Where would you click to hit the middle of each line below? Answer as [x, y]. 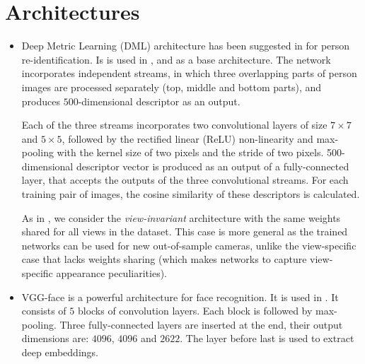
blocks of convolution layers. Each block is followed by [195, 311]
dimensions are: [55, 338]
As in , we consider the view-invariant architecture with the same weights [181, 217]
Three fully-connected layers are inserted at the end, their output [201, 324]
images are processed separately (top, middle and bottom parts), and [172, 87]
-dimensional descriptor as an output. [159, 101]
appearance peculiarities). [111, 273]
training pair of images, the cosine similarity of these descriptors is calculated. [191, 194]
